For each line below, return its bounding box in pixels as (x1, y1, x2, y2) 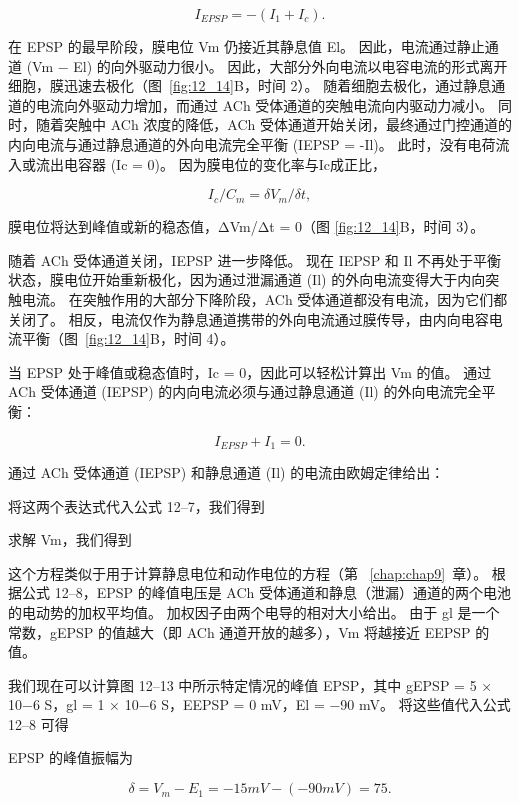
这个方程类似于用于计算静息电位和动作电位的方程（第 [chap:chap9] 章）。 (8, 562, 488, 583)
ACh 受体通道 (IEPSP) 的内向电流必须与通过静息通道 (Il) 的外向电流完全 (8, 381, 482, 402)
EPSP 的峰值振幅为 (8, 747, 134, 768)
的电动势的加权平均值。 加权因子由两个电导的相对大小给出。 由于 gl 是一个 (8, 601, 500, 622)
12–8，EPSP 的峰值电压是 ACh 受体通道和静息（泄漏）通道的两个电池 (54, 582, 512, 603)
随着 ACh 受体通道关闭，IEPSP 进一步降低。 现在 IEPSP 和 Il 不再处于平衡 (8, 249, 502, 270)
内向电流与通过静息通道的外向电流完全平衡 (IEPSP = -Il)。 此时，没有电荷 (8, 133, 496, 154)
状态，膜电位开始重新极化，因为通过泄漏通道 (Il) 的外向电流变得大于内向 (8, 269, 486, 290)
